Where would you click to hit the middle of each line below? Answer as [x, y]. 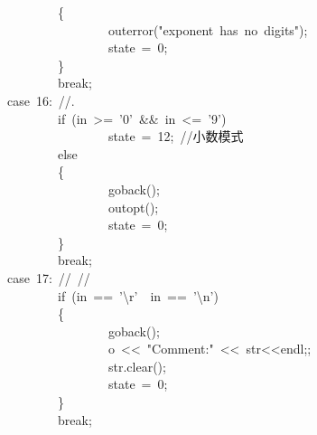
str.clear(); [137, 366]
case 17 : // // [49, 277]
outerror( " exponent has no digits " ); [208, 29]
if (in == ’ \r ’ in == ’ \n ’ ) [138, 295]
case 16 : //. [41, 100]
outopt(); [133, 207]
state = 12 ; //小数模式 [176, 136]
